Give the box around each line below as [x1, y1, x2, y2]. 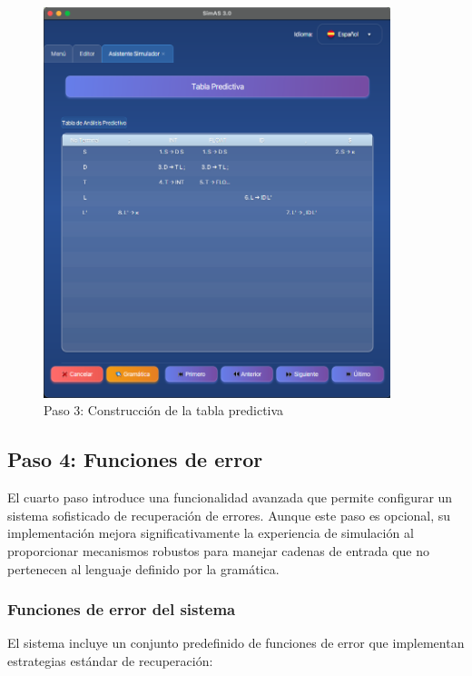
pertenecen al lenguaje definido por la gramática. [7, 559, 280, 578]
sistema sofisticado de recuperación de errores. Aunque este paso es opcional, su [7, 505, 451, 524]
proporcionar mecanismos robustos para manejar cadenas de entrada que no [7, 541, 429, 560]
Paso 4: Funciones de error [7, 445, 263, 473]
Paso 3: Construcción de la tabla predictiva [44, 401, 284, 420]
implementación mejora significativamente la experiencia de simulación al [7, 523, 414, 542]
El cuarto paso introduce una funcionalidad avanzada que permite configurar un [7, 488, 453, 507]
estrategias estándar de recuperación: [7, 651, 213, 670]
